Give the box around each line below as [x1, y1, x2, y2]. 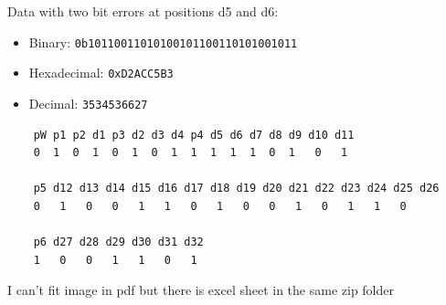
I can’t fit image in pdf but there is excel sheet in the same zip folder [7, 280, 394, 300]
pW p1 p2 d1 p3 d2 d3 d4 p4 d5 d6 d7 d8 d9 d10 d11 [33, 128, 355, 142]
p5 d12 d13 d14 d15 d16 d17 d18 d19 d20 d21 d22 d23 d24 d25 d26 [33, 182, 440, 195]
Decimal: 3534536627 [28, 93, 148, 112]
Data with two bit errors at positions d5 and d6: [7, 2, 279, 20]
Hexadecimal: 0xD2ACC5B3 [28, 63, 174, 82]
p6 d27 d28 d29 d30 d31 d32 [33, 236, 204, 249]
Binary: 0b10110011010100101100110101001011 [28, 32, 298, 51]
